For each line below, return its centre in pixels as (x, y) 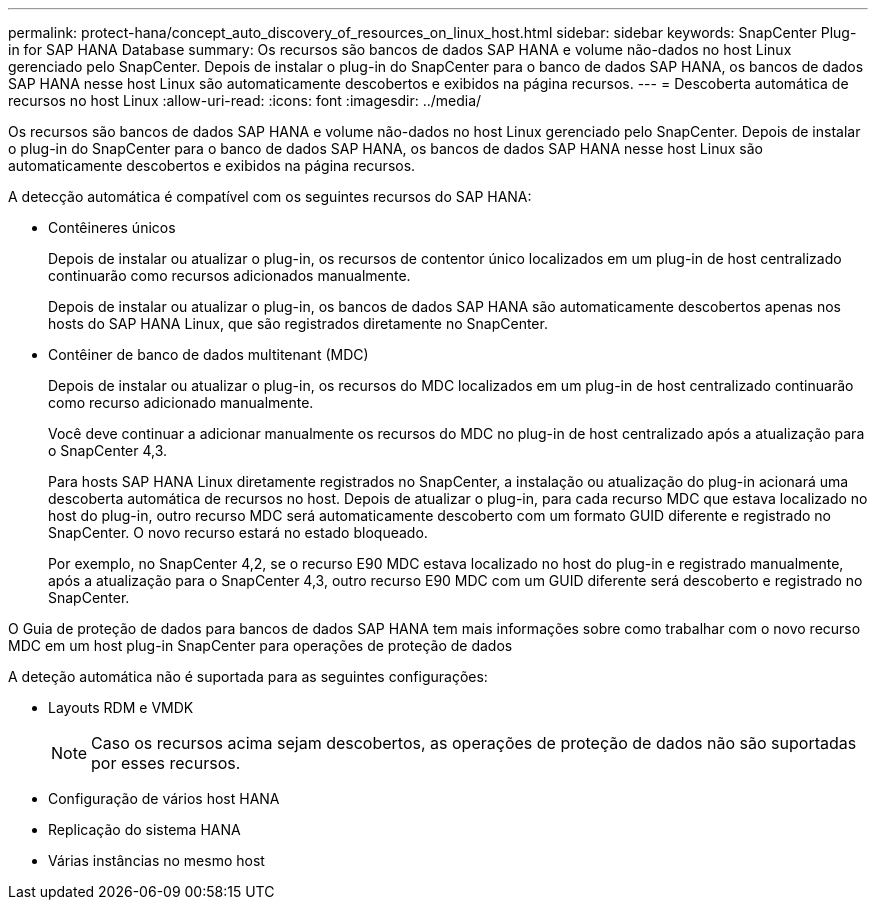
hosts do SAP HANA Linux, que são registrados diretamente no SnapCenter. (298, 323)
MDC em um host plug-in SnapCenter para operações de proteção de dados (260, 645)
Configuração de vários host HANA (164, 798)
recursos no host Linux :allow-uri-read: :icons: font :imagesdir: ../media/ (245, 100)
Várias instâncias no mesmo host (156, 860)
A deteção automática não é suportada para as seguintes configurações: (248, 676)
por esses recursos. (166, 763)
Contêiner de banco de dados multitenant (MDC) (208, 354)
